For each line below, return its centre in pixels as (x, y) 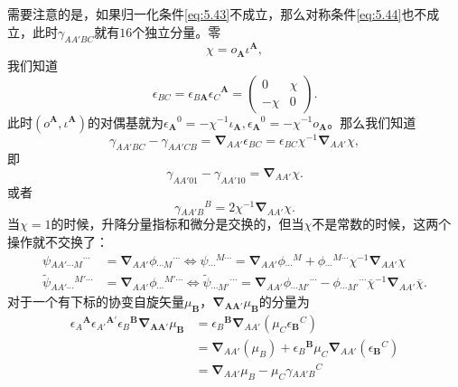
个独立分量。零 (177, 31)
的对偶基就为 (126, 122)
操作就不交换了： (58, 242)
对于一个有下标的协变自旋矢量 (96, 301)
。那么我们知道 (372, 122)
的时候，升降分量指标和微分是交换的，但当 (178, 224)
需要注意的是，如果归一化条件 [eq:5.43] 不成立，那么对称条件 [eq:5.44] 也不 (217, 14)
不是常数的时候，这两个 (382, 224)
